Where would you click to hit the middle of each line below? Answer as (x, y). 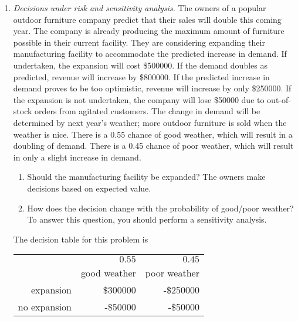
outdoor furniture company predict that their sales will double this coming (147, 19)
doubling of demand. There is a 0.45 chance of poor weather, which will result (153, 146)
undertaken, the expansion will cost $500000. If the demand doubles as (140, 65)
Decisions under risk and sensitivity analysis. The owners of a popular (140, 8)
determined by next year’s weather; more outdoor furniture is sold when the (150, 122)
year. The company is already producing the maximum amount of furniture (149, 31)
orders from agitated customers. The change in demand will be (148, 111)
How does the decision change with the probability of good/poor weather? (160, 208)
